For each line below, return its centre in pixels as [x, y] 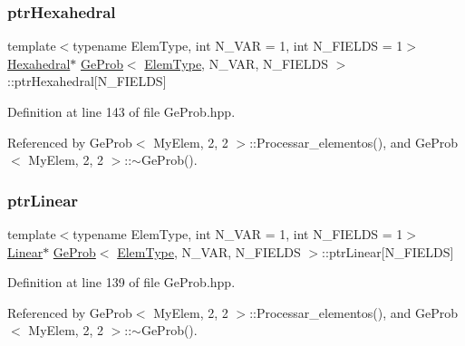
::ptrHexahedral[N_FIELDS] [87, 81]
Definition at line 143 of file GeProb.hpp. [121, 111]
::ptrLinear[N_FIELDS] [388, 251]
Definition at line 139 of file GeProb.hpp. [121, 282]
